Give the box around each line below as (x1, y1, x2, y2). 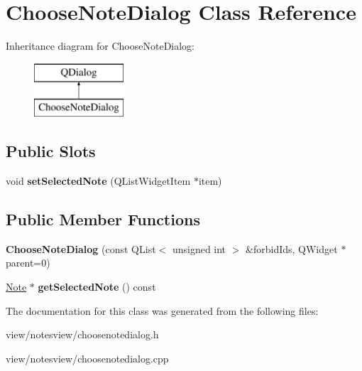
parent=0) (6, 255, 50, 270)
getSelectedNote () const (38, 279, 156, 294)
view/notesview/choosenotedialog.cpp (6, 350, 169, 365)
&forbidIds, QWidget (246, 241, 338, 256)
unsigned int (172, 241, 226, 256)
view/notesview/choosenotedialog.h (6, 327, 159, 342)
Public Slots (6, 140, 96, 162)
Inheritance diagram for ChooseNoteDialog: (6, 38, 195, 53)
